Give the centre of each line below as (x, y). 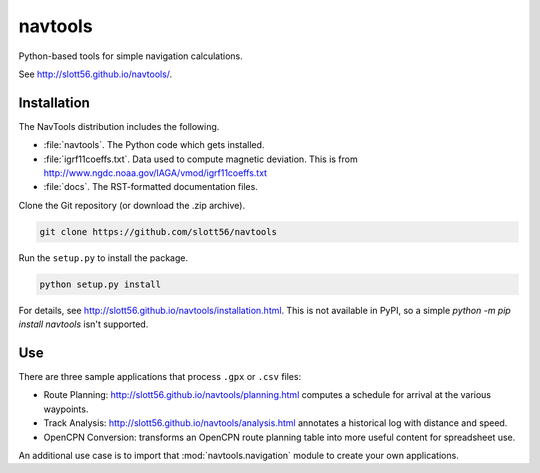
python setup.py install (100, 284)
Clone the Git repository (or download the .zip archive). (131, 205)
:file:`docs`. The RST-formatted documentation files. (151, 187)
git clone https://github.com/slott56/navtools (158, 231)
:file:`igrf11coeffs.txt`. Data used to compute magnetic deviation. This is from (201, 159)
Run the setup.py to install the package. (103, 257)
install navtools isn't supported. (83, 324)
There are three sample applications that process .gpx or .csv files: (160, 377)
